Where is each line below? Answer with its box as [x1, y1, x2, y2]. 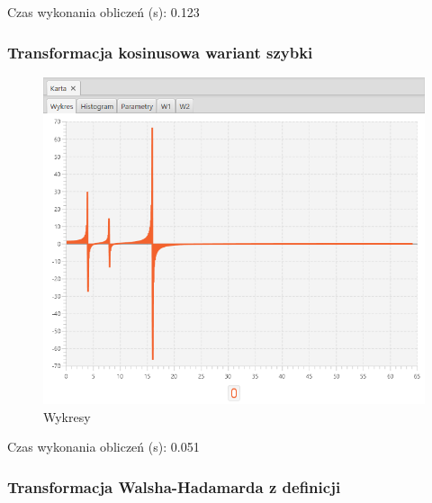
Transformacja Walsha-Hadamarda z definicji [7, 475, 341, 498]
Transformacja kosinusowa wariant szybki [7, 40, 313, 63]
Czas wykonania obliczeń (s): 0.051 [7, 437, 200, 456]
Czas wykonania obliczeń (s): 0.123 [7, 3, 200, 21]
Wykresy [43, 407, 91, 426]
